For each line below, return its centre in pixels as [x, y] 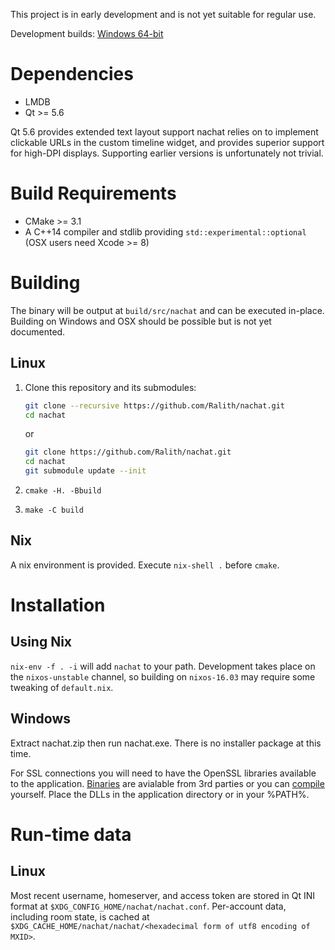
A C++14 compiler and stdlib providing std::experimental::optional [165, 231]
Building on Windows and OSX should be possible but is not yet [141, 321]
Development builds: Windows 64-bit [87, 33]
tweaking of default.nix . [62, 687]
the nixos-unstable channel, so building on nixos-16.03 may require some [163, 676]
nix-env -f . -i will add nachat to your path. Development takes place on [163, 666]
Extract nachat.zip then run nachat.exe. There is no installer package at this [166, 743]
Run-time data [71, 834]
